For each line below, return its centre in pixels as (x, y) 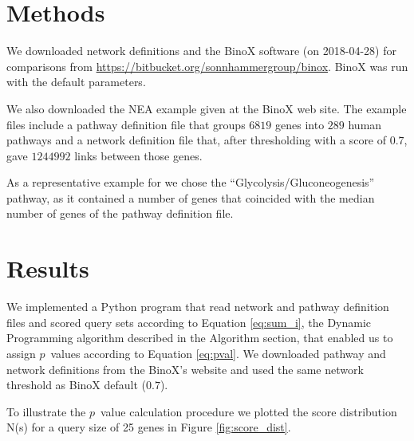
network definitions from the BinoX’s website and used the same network (185, 369)
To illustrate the (46, 411)
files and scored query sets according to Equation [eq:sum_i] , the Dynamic (189, 322)
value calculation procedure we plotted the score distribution (248, 411)
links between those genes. (138, 155)
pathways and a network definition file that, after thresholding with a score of (197, 140)
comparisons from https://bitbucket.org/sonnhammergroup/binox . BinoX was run (207, 66)
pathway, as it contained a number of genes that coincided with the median (191, 197)
